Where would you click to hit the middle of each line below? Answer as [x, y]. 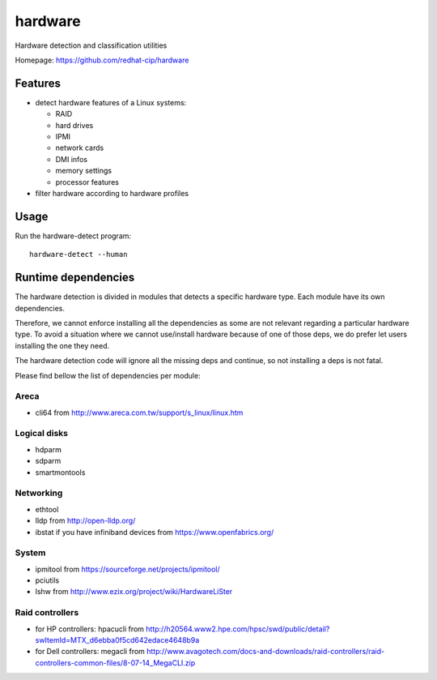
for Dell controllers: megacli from [90, 652]
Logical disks [42, 434]
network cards [80, 148]
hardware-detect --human [78, 254]
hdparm [49, 449]
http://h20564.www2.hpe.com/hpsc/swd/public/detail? [238, 629]
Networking [39, 493]
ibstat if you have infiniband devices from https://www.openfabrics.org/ [155, 532]
